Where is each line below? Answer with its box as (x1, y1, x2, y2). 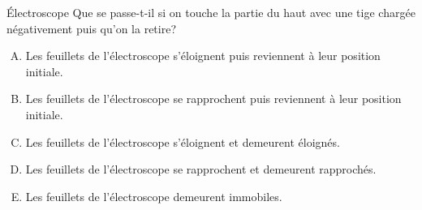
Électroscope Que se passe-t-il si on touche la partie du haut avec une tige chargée (6, 4, 416, 20)
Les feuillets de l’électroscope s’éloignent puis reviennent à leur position (25, 47, 381, 64)
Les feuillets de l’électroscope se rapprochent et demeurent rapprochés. (25, 161, 377, 178)
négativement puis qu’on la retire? (6, 19, 176, 36)
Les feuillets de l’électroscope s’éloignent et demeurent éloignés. (25, 133, 340, 150)
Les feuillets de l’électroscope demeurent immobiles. (25, 187, 282, 204)
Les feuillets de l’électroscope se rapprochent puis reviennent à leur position (25, 90, 402, 107)
